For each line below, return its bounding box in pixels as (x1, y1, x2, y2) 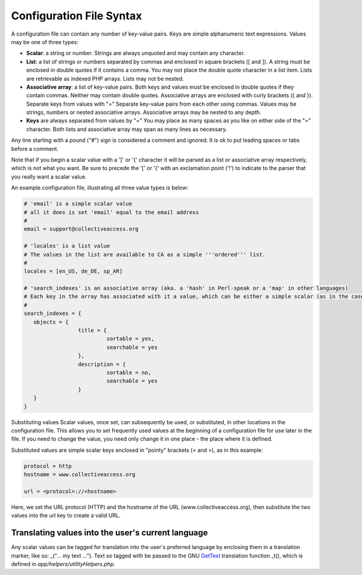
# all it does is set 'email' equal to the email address (24, 209, 199, 215)
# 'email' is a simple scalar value (24, 200, 133, 208)
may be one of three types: (11, 38, 78, 45)
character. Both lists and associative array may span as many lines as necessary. (26, 125, 227, 133)
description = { (77, 361, 126, 367)
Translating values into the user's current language (11, 528, 208, 538)
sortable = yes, (106, 335, 155, 342)
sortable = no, (106, 369, 151, 376)
